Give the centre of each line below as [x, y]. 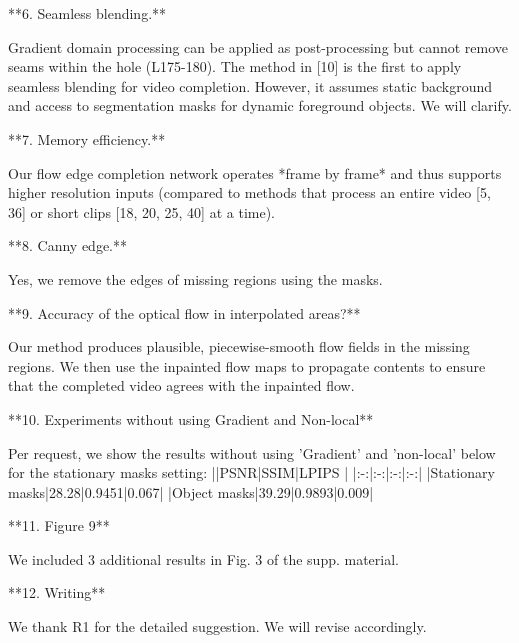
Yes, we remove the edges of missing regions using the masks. [195, 278]
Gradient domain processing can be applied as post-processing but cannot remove [258, 46]
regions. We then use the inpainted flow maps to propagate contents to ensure [247, 365]
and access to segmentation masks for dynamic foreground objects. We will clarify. [260, 105]
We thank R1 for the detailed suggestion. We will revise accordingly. [217, 626]
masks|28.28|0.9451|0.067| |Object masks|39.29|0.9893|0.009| [191, 491]
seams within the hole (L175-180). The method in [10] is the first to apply [235, 66]
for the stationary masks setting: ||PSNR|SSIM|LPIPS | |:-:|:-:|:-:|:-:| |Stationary [251, 472]
